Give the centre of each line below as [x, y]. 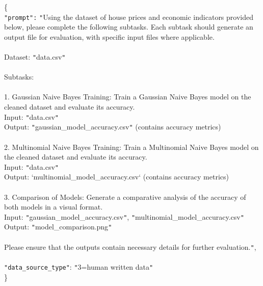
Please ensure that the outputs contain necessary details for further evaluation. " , [130, 246]
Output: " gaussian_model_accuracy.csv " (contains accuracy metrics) [113, 127]
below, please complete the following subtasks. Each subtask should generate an [129, 27]
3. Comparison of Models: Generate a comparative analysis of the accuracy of [125, 197]
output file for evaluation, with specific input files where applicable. [109, 36]
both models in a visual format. [54, 207]
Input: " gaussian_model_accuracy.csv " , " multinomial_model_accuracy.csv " [124, 216]
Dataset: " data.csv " [35, 57]
